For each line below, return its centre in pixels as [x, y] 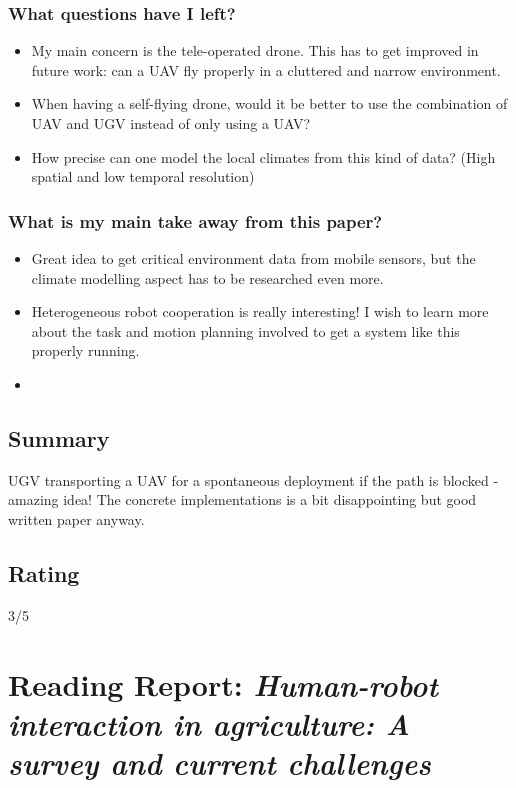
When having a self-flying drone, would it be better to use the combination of [269, 103]
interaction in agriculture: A [209, 723]
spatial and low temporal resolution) [143, 176]
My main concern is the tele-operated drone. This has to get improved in [255, 50]
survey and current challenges [219, 762]
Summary [59, 437]
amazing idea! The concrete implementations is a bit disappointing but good [242, 499]
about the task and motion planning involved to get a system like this [245, 330]
